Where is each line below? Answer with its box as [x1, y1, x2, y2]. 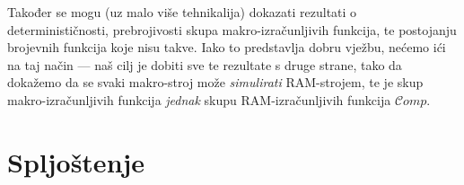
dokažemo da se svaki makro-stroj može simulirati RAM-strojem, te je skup [7, 73, 424, 92]
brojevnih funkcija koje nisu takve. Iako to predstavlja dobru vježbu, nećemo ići [7, 38, 446, 57]
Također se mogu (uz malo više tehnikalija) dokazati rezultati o [7, 3, 357, 21]
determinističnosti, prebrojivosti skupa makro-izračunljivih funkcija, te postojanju [7, 20, 457, 39]
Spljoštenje [7, 143, 145, 180]
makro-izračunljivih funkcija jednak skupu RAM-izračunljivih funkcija [7, 90, 391, 109]
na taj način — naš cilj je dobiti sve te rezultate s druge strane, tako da [7, 55, 402, 74]
